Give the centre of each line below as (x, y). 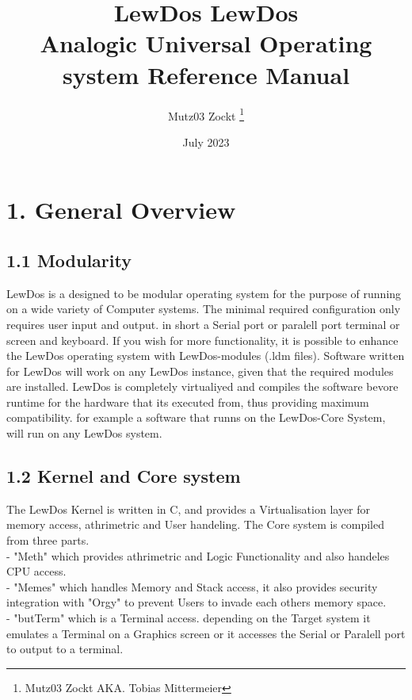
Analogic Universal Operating (206, 43)
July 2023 (206, 142)
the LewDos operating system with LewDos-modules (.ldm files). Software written (206, 356)
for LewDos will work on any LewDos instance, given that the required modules (200, 371)
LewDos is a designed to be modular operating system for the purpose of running (204, 293)
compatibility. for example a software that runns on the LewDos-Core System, (196, 417)
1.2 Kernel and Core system (124, 476)
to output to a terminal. (65, 649)
